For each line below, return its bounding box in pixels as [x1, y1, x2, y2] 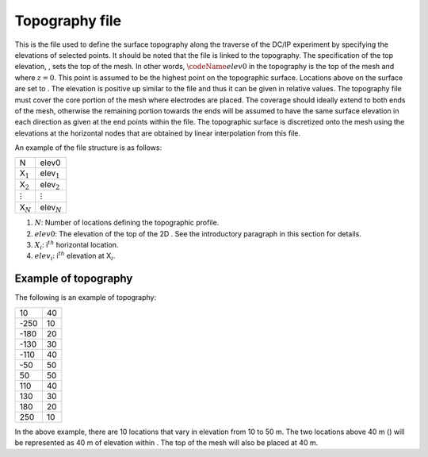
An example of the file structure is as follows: [14, 143, 162, 152]
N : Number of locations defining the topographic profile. [34, 218, 220, 228]
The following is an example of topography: [14, 293, 157, 302]
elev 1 [40, 167, 60, 180]
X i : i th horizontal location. [34, 239, 119, 252]
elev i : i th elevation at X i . [34, 250, 116, 263]
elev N [40, 202, 63, 214]
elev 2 [40, 179, 60, 192]
